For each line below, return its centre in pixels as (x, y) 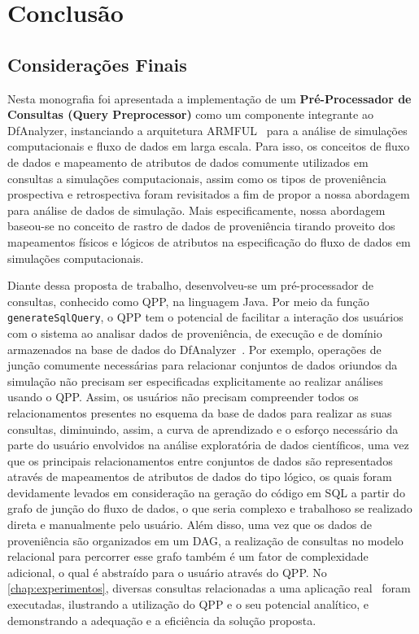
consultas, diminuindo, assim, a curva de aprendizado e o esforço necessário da (203, 428)
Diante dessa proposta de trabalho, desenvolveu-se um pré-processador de (191, 285)
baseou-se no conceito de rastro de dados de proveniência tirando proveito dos (201, 226)
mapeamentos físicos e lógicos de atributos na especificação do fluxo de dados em (209, 241)
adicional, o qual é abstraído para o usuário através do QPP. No (167, 572)
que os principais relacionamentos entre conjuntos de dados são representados (200, 460)
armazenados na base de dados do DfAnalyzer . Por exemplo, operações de (194, 349)
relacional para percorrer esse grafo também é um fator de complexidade (188, 556)
